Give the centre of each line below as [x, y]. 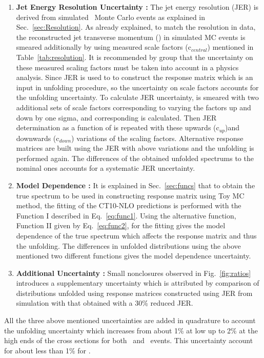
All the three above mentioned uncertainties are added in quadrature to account [130, 320]
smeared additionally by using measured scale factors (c [104, 47]
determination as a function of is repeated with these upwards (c [118, 127]
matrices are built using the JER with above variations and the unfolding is [135, 148]
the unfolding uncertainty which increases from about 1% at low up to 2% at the [131, 330]
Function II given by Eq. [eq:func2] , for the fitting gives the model [121, 225]
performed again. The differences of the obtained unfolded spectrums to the [135, 158]
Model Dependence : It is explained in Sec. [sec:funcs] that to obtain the [136, 185]
